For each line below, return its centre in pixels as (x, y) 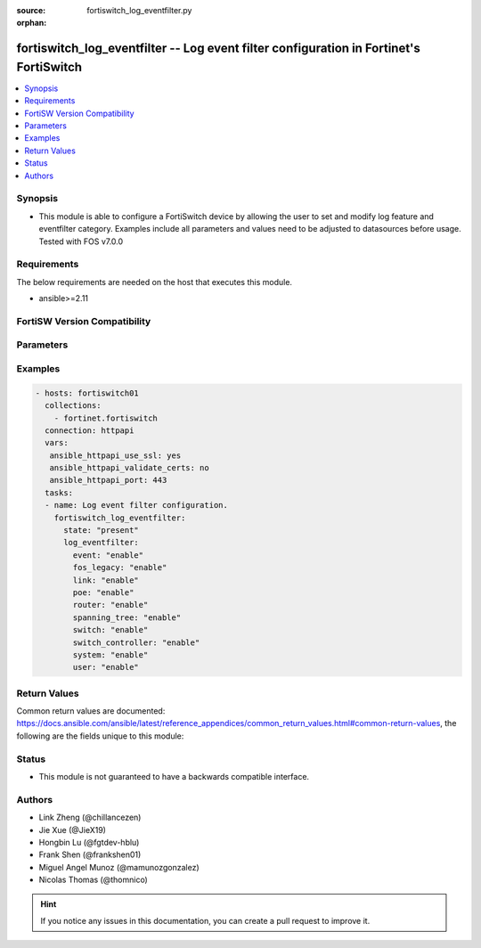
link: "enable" (106, 580)
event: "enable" (108, 555)
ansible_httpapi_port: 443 (108, 480)
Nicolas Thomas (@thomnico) (94, 880)
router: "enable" (110, 605)
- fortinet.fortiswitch (106, 418)
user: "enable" (106, 667)
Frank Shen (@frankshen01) (90, 854)
